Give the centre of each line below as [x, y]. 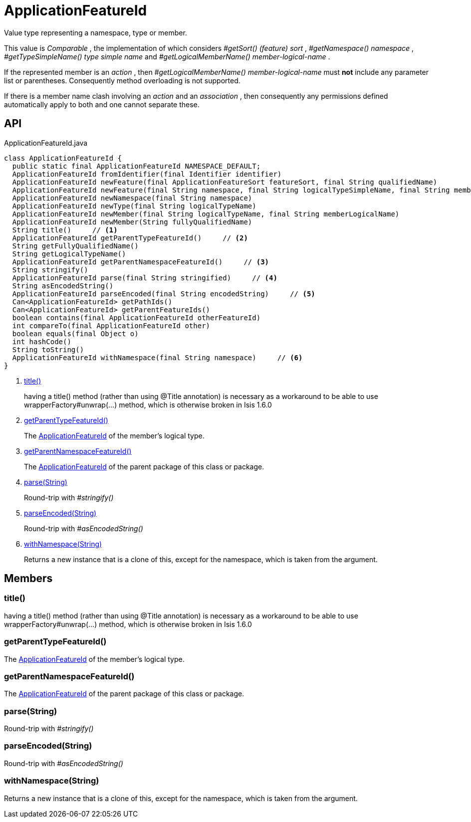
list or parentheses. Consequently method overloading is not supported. [122, 80]
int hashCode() [42, 341]
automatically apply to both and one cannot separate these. [102, 104]
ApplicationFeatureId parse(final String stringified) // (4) [145, 278]
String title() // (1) [65, 230]
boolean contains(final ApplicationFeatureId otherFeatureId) [136, 317]
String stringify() [50, 270]
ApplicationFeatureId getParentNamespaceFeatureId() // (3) [141, 262]
